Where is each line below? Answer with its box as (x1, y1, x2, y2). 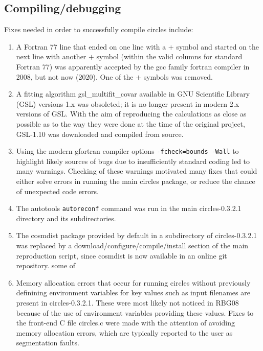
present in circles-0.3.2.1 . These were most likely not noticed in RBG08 (16, 297, 239, 308)
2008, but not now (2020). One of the (16, 71, 134, 82)
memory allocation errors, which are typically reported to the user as (16, 327, 233, 338)
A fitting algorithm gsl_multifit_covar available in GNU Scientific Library (16, 88, 250, 99)
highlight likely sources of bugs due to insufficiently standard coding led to (16, 155, 250, 166)
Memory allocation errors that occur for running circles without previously (16, 277, 251, 288)
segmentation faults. (16, 337, 79, 348)
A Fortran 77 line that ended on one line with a (16, 41, 166, 52)
